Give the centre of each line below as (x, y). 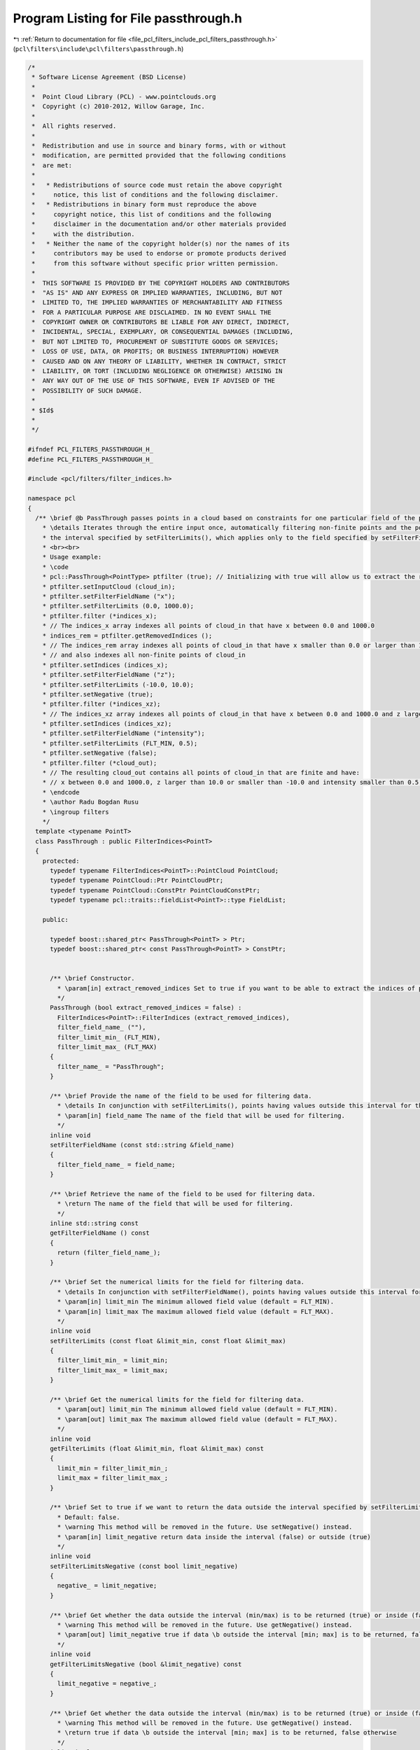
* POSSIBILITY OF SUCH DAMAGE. (87, 391)
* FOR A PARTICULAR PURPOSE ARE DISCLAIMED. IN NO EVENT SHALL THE (152, 312)
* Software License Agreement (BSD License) (109, 77)
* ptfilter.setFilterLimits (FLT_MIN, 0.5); (120, 743)
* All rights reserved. (74, 126)
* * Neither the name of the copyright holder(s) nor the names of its (161, 244)
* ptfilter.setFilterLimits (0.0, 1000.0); (118, 606)
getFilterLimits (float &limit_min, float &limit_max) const (157, 1449)
